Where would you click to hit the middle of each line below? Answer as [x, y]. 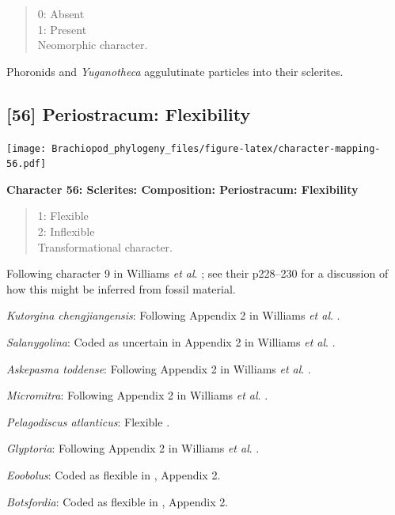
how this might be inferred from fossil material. [121, 288]
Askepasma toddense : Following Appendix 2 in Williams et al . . [159, 368]
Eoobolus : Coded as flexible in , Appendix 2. [114, 475]
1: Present [62, 29]
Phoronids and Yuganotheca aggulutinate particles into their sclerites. [175, 71]
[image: [27, 148]
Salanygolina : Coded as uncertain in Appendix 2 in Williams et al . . [171, 342]
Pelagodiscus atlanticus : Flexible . [88, 421]
